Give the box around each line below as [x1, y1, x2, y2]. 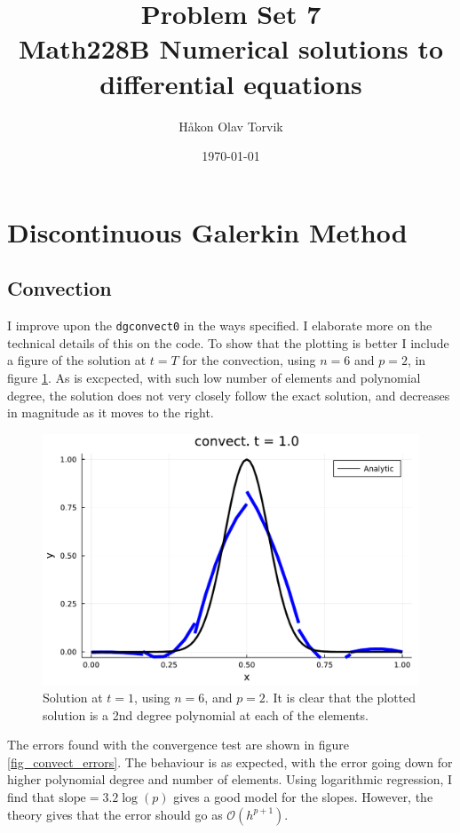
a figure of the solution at [7, 351, 147, 369]
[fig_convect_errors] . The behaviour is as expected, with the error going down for [7, 752, 453, 771]
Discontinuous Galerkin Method [7, 213, 408, 250]
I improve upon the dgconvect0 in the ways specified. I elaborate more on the [7, 316, 432, 335]
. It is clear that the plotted [265, 688, 416, 707]
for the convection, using [182, 351, 316, 369]
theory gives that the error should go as [7, 805, 223, 823]
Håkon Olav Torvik [178, 116, 283, 135]
